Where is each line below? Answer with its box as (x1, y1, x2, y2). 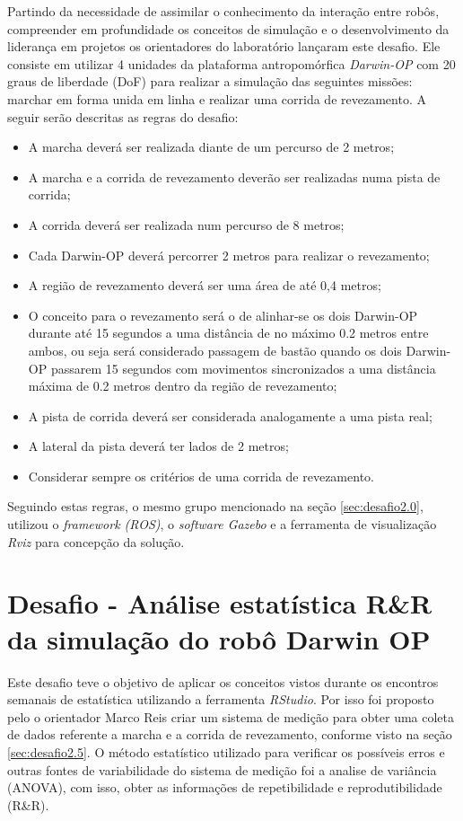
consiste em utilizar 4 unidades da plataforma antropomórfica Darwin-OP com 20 (7, 54, 456, 73)
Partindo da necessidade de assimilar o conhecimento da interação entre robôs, (7, 2, 440, 20)
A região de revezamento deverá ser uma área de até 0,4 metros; (28, 276, 381, 295)
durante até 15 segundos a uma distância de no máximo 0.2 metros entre (28, 323, 429, 342)
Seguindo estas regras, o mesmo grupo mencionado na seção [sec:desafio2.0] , (7, 497, 424, 516)
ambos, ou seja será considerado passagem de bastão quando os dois (28, 340, 402, 359)
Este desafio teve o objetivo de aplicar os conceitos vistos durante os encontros (7, 672, 439, 691)
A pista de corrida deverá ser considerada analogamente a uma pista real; (28, 406, 432, 425)
